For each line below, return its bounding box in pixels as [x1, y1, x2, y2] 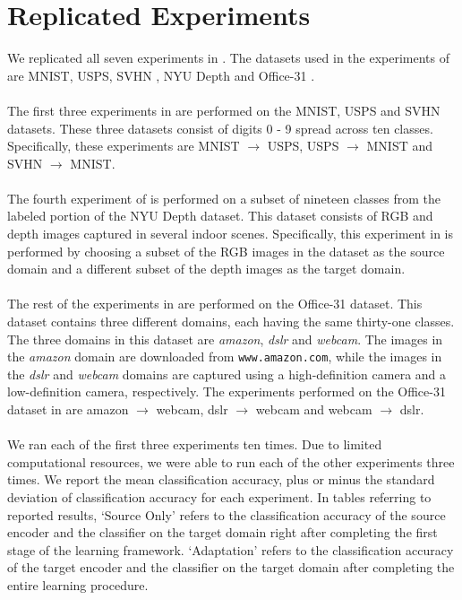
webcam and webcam [255, 400, 372, 419]
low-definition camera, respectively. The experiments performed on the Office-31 [7, 382, 446, 401]
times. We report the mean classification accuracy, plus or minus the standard [7, 470, 435, 489]
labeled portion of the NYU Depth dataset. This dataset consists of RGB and [7, 206, 433, 225]
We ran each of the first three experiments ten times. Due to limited [7, 435, 382, 454]
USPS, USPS [267, 136, 339, 155]
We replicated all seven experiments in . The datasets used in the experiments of [7, 48, 450, 67]
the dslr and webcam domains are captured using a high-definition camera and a [7, 364, 447, 383]
